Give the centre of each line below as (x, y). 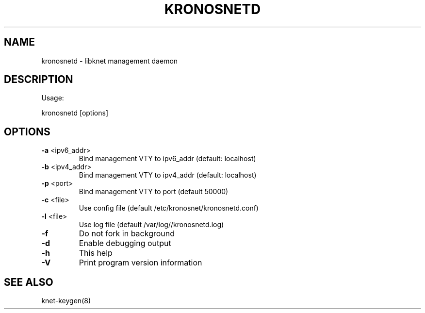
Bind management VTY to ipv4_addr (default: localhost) (168, 175)
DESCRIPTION (39, 80)
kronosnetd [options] (75, 113)
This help (96, 253)
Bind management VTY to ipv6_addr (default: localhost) (167, 159)
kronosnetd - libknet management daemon (110, 61)
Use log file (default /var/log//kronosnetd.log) (151, 225)
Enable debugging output (125, 243)
